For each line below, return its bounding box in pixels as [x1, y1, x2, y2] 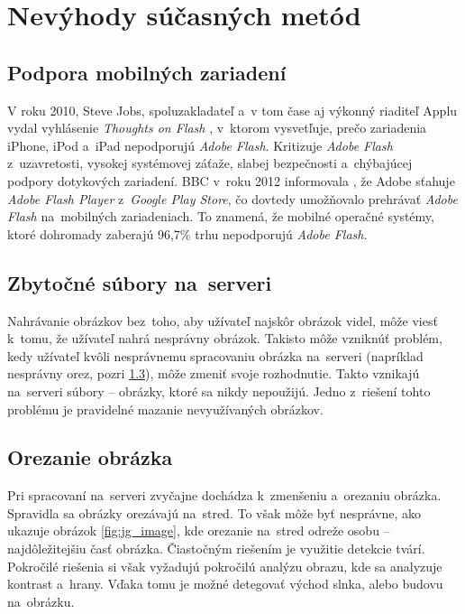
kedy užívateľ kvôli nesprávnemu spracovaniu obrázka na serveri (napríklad [7, 346, 424, 365]
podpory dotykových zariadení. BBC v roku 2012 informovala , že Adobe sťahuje [7, 171, 455, 190]
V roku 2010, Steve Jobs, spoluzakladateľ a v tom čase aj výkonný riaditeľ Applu [7, 100, 458, 119]
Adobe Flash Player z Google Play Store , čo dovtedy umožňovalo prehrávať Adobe [7, 189, 458, 208]
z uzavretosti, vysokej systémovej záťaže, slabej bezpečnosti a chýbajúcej [7, 153, 413, 172]
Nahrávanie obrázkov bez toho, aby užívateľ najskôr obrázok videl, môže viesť [7, 311, 438, 330]
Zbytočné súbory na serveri [7, 268, 272, 296]
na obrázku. [7, 591, 75, 610]
